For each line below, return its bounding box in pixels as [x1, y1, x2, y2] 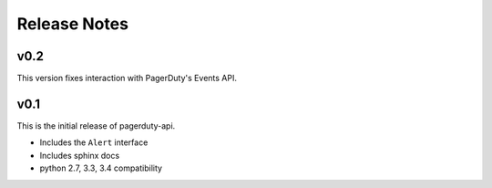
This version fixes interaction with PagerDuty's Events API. [16, 73, 237, 84]
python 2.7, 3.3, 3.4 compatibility [39, 162, 163, 173]
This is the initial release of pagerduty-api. [16, 120, 176, 131]
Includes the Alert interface [39, 137, 149, 148]
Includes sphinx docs [39, 150, 120, 161]
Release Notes [16, 14, 129, 34]
